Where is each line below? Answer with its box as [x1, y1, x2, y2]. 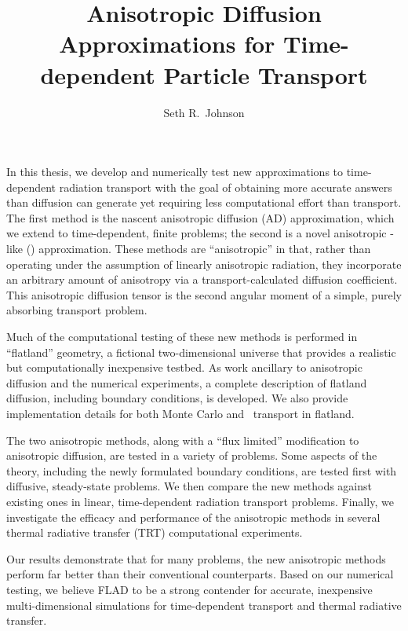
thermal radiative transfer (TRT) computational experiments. [6, 524, 303, 541]
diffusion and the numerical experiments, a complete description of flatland [6, 374, 367, 391]
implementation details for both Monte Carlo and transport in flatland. [6, 405, 355, 421]
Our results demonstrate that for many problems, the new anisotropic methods [6, 550, 386, 567]
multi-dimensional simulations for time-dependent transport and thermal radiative [6, 596, 402, 613]
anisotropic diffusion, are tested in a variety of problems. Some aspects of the [6, 447, 377, 464]
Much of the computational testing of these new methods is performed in [6, 328, 358, 345]
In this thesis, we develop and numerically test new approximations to [6, 163, 344, 180]
